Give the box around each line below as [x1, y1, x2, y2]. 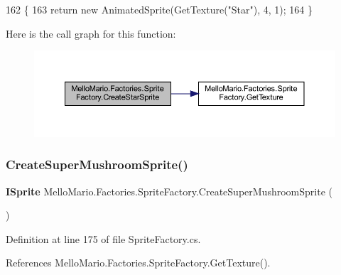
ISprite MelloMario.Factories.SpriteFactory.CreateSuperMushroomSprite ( [6, 183, 332, 198]
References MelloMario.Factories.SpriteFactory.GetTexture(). [6, 255, 271, 270]
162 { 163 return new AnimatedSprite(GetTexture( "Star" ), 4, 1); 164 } [6, 2, 313, 16]
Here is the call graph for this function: [6, 26, 176, 41]
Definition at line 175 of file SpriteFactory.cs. [6, 231, 201, 246]
